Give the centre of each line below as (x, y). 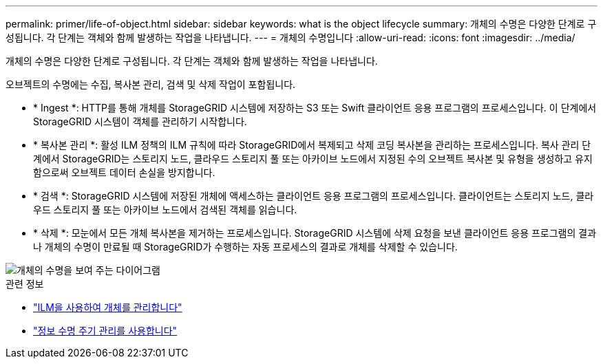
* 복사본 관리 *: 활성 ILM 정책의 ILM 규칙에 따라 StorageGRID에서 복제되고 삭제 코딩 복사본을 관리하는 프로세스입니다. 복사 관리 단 (312, 145)
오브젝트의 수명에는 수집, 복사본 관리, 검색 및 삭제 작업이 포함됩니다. (151, 84)
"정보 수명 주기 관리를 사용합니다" (105, 331)
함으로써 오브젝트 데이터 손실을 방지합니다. (124, 172)
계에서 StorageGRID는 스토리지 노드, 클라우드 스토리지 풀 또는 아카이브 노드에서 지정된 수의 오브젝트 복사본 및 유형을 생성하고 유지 (313, 159)
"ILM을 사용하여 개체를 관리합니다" (108, 307)
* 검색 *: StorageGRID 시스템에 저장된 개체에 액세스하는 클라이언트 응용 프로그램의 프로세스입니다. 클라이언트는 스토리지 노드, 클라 (314, 196)
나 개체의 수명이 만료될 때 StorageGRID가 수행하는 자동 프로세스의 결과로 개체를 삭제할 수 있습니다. (245, 247)
